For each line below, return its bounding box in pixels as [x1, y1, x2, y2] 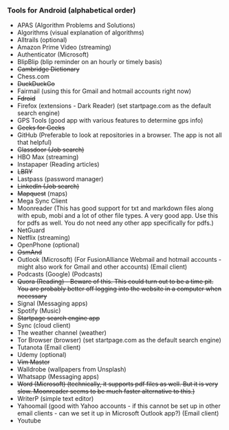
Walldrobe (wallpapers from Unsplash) [17, 365, 127, 373]
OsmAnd [17, 248, 43, 256]
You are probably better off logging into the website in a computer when [17, 285, 222, 293]
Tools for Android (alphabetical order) [7, 6, 136, 15]
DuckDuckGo [17, 80, 55, 88]
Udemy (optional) [17, 351, 67, 359]
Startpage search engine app [17, 314, 100, 322]
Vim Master [17, 358, 50, 367]
